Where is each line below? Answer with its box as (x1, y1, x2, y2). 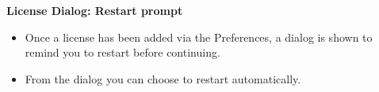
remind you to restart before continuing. (25, 44, 220, 61)
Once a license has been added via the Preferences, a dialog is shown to (25, 28, 373, 45)
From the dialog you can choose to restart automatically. (25, 70, 301, 86)
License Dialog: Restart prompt (6, 2, 183, 18)
